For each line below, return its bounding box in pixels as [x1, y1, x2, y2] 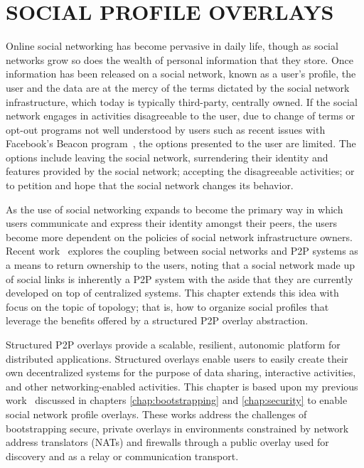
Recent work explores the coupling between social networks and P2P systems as [6, 243, 358, 258]
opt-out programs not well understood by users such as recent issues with [6, 122, 326, 137]
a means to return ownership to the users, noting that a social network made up [6, 257, 355, 272]
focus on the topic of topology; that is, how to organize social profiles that [6, 299, 329, 314]
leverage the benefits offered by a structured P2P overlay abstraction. [6, 313, 309, 328]
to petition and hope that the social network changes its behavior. [6, 178, 294, 193]
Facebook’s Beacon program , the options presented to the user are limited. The [6, 136, 356, 151]
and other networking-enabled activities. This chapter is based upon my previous [6, 378, 358, 393]
